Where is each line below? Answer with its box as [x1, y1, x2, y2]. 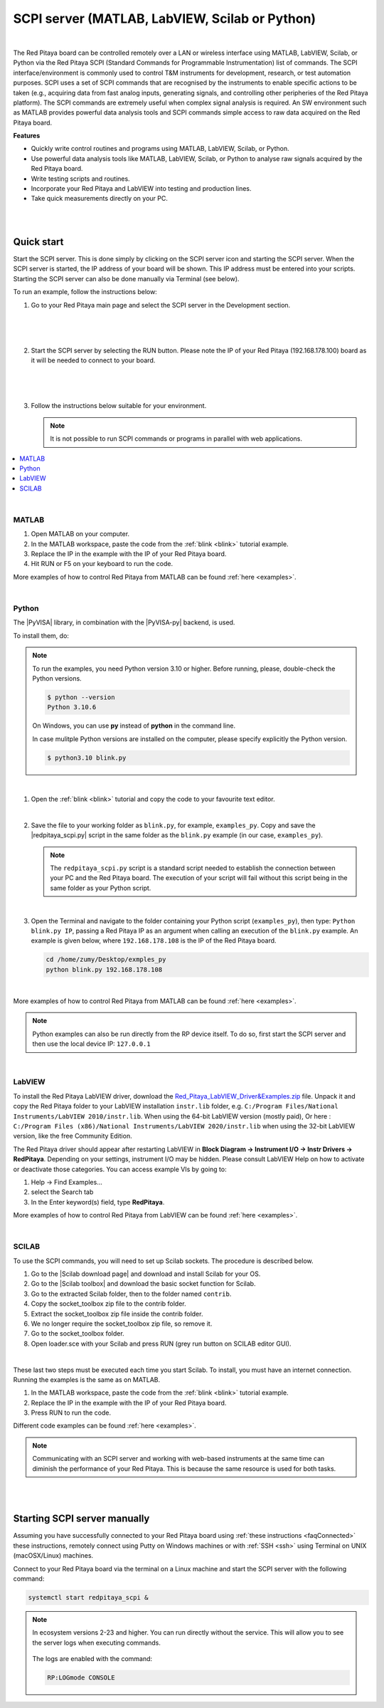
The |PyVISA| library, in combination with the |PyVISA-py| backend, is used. [13, 618, 235, 627]
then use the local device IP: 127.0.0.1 [32, 1039, 151, 1048]
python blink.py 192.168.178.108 [46, 965, 163, 973]
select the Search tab [31, 1188, 94, 1196]
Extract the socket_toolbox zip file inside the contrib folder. [31, 1309, 203, 1318]
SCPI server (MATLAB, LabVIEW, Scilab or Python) [13, 11, 316, 26]
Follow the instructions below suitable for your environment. [31, 402, 207, 410]
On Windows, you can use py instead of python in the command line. [32, 721, 236, 730]
